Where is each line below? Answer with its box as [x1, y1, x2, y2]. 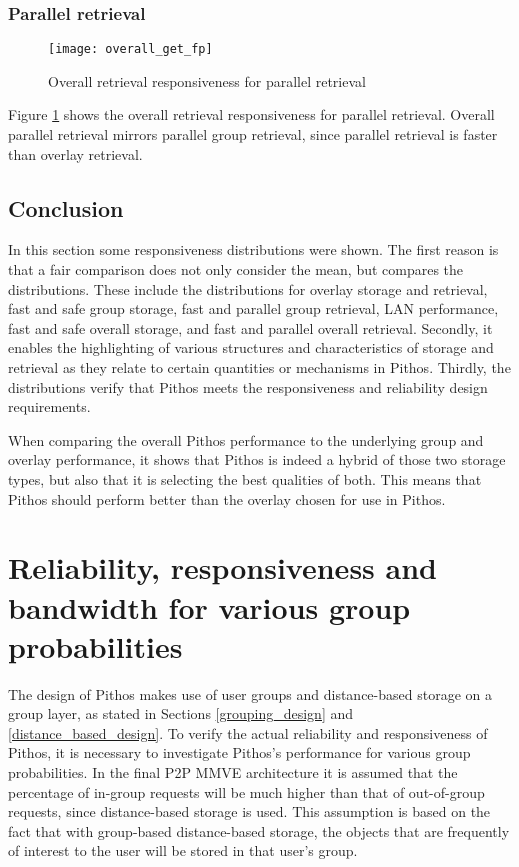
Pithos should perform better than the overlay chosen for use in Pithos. [8, 488, 446, 509]
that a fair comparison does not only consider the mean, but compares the [8, 259, 464, 280]
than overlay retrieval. [8, 143, 143, 164]
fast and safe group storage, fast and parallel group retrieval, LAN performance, [8, 298, 499, 319]
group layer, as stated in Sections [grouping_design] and [8, 703, 354, 724]
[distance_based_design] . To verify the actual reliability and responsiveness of [8, 722, 488, 743]
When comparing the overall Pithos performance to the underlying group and [8, 429, 484, 450]
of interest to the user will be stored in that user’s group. [8, 840, 358, 861]
